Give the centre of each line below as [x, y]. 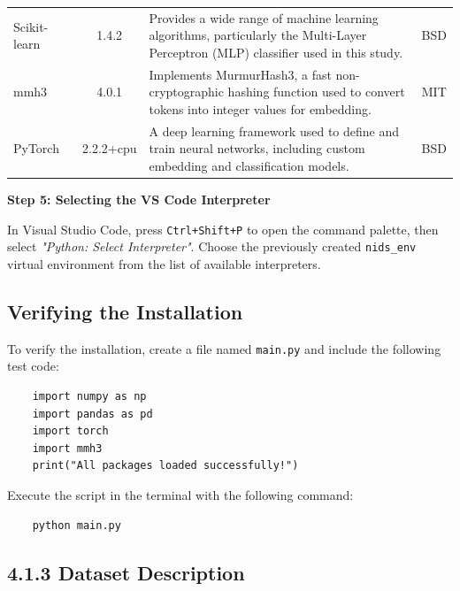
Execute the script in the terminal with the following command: [180, 495]
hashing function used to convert [316, 92]
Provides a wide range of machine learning [264, 17]
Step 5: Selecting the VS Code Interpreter [139, 200]
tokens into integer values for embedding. [260, 108]
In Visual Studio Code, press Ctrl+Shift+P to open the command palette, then [223, 229]
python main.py [77, 525]
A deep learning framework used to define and [274, 130]
